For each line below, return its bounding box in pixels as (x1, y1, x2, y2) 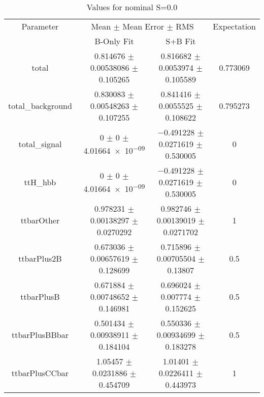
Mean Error (122, 20, 164, 32)
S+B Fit (166, 35, 196, 47)
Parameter (21, 20, 59, 32)
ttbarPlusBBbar (11, 329, 69, 341)
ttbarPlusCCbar (11, 367, 69, 379)
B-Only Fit (94, 35, 134, 47)
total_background (8, 100, 72, 111)
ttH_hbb (24, 176, 56, 188)
